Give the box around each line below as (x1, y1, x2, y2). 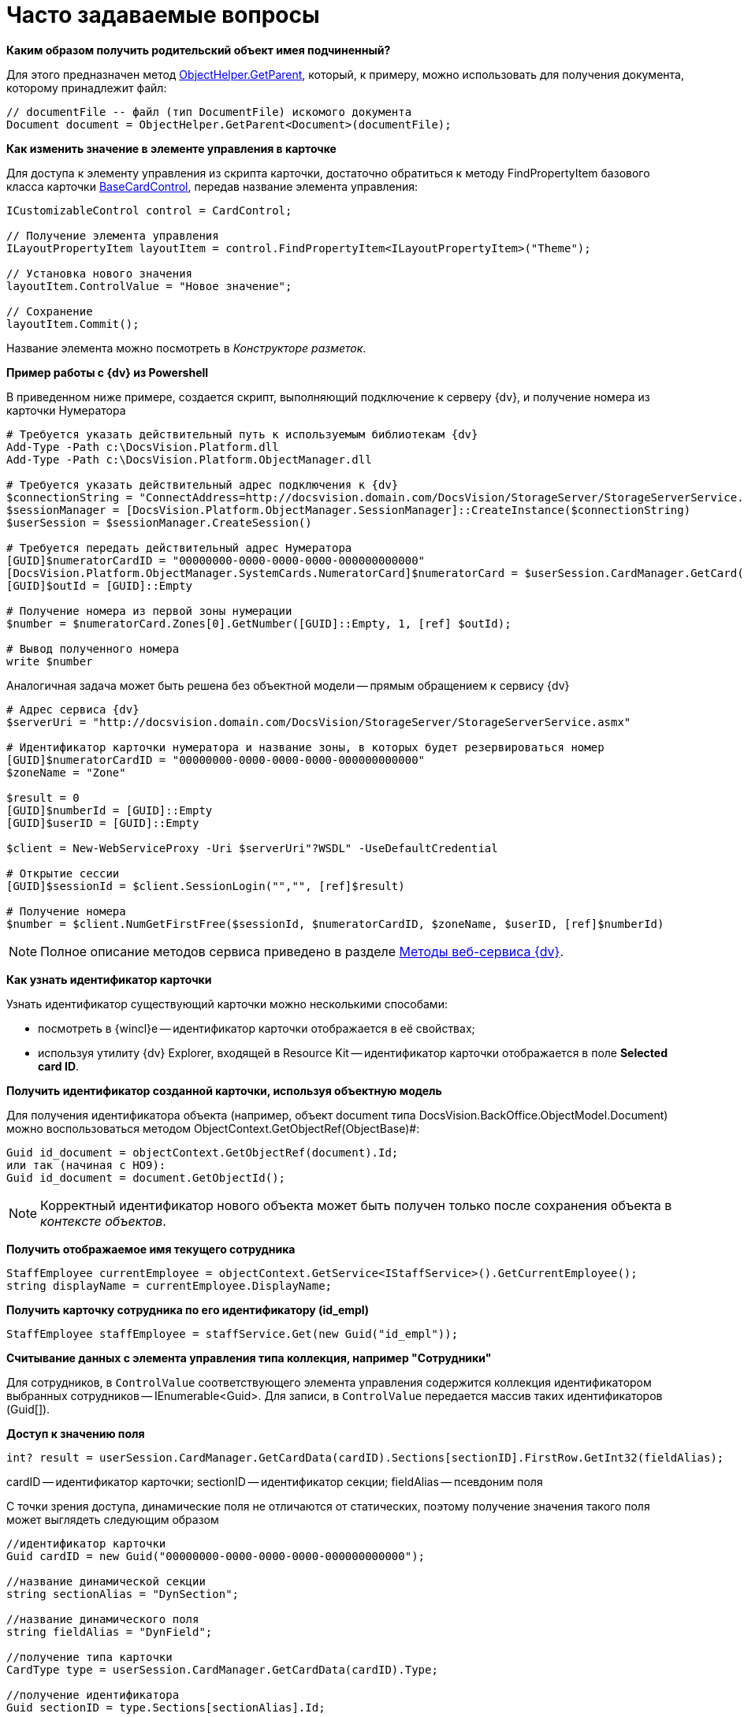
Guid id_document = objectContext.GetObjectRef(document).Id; (6, 1145, 399, 1159)
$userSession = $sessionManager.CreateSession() (6, 516, 312, 529)
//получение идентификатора (6, 1688, 180, 1701)
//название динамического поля (6, 1612, 199, 1626)
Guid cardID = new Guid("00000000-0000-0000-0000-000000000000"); (6, 1549, 426, 1562)
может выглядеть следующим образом (6, 1512, 219, 1526)
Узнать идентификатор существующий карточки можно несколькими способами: (6, 996, 448, 1011)
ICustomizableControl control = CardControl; (6, 203, 292, 217)
